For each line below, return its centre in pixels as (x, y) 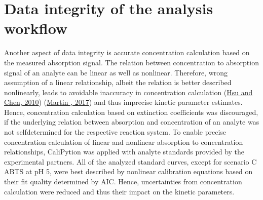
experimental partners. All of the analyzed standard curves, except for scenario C (130, 161)
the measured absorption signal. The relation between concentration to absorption (131, 62)
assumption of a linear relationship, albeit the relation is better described (118, 82)
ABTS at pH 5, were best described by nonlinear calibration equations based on (128, 171)
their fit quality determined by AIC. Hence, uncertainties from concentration (123, 182)
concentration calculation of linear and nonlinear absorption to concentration (124, 142)
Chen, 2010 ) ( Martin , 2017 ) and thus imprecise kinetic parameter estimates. (123, 102)
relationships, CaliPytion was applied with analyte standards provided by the (124, 152)
